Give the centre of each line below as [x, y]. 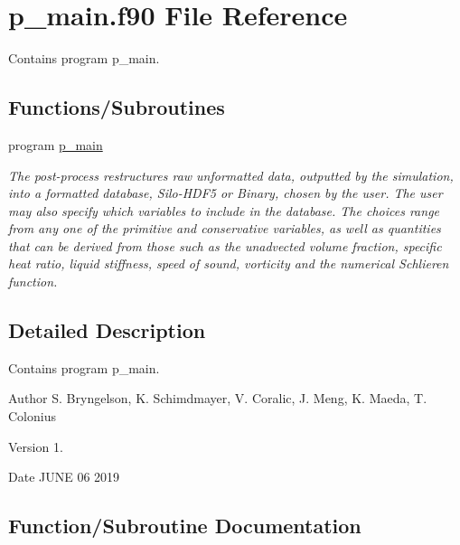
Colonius [32, 416]
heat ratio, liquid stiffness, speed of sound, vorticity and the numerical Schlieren [229, 263]
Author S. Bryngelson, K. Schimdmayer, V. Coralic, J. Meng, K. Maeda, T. [218, 398]
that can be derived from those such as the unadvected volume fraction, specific [225, 245]
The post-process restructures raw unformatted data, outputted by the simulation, [231, 175]
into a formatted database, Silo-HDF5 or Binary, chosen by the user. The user [225, 193]
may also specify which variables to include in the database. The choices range [224, 210]
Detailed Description [107, 330]
